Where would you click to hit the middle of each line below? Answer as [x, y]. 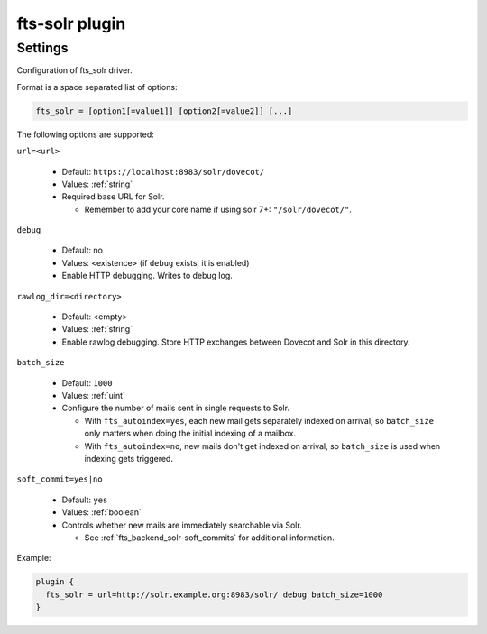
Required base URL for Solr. [113, 197]
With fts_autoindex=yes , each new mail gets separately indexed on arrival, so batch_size [259, 420]
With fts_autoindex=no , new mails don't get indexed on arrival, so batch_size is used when [262, 446]
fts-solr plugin [71, 23]
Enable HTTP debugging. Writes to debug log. [147, 276]
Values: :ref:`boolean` [101, 512]
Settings [42, 48]
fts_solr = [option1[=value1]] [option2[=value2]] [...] [164, 111]
